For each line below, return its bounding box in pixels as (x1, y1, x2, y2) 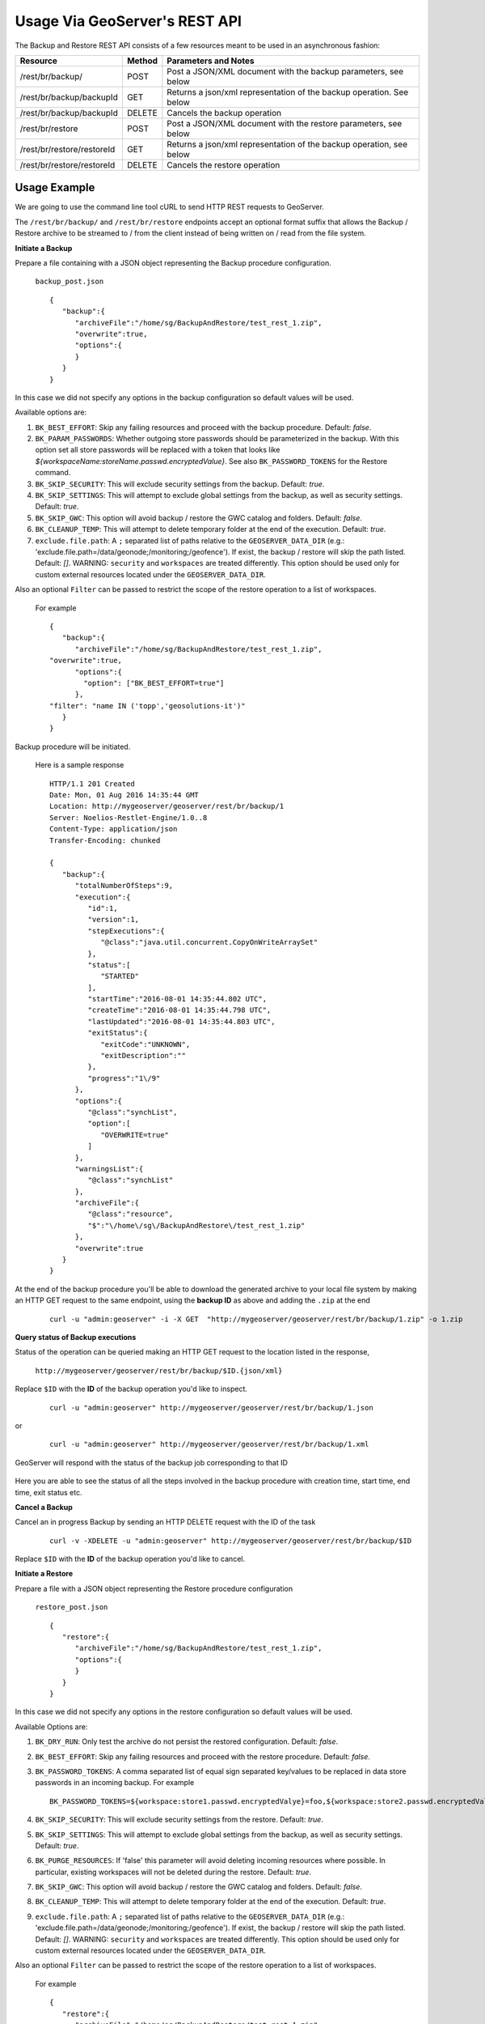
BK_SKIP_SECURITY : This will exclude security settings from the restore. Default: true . (35, 1814, 323, 1825)
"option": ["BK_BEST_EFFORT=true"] (83, 678, 225, 687)
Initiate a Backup (15, 243, 73, 253)
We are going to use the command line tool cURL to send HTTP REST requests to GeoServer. (15, 202, 325, 212)
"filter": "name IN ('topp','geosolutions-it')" (49, 701, 246, 710)
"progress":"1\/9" (87, 1074, 161, 1082)
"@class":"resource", (87, 1210, 174, 1218)
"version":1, (87, 915, 140, 925)
